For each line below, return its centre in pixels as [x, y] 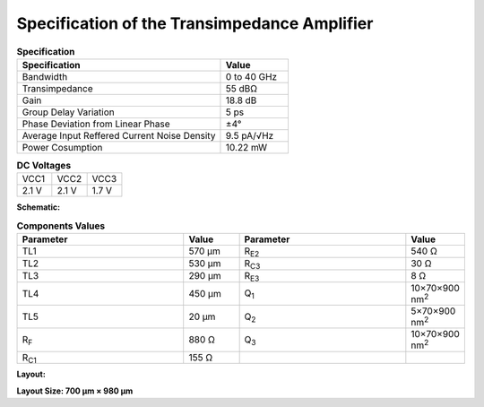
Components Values [61, 226]
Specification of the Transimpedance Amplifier [195, 23]
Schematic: [39, 207]
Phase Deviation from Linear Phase [96, 124]
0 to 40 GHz [251, 76]
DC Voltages [44, 166]
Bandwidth [45, 76]
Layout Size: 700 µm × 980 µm [75, 391]
